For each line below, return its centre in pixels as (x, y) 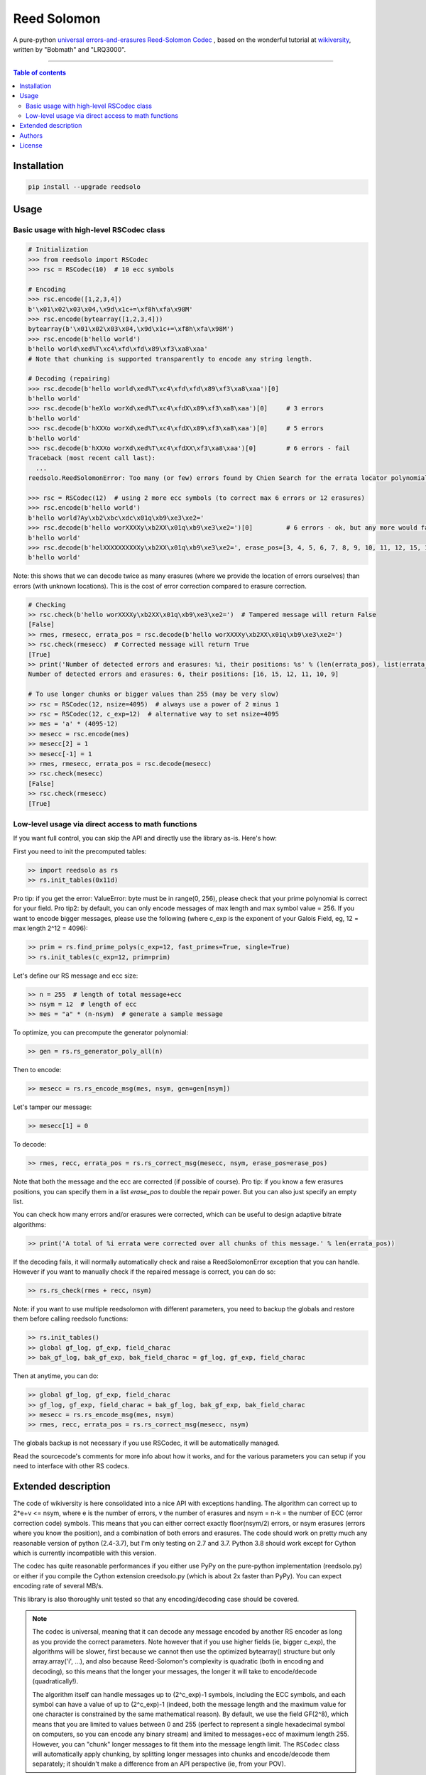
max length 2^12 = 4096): (50, 928)
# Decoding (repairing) (70, 379)
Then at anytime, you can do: (56, 1376)
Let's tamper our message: (53, 1107)
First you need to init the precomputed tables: (80, 851)
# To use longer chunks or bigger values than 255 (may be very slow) (154, 694)
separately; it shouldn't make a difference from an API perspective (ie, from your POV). (159, 1764)
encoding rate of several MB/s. (58, 1586)
